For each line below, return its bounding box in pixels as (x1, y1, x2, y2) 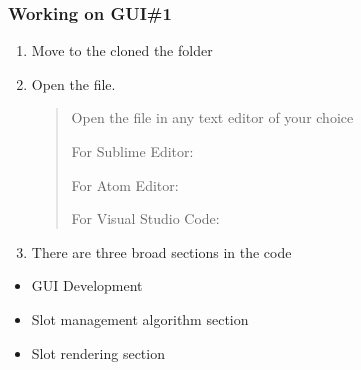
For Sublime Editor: (71, 141, 194, 161)
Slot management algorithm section (31, 308, 249, 329)
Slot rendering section (31, 342, 165, 363)
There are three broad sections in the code (31, 241, 292, 262)
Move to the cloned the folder (31, 40, 213, 61)
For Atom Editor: (71, 174, 179, 195)
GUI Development (31, 275, 143, 296)
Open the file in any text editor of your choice (71, 107, 354, 128)
